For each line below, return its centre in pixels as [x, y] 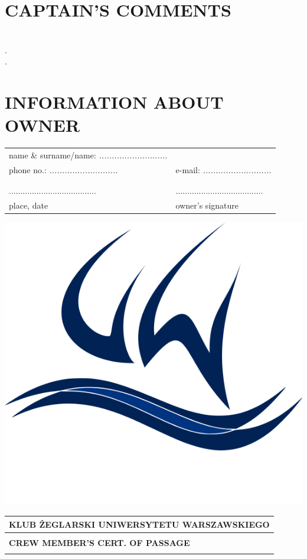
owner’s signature [207, 205]
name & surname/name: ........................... [88, 155]
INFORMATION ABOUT [114, 102]
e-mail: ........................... [223, 169]
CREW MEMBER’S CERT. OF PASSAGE [99, 543]
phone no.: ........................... [63, 169]
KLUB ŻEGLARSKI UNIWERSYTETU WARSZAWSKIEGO [139, 524]
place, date [29, 205]
